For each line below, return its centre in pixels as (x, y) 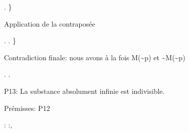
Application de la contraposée (50, 23)
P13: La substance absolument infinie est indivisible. (84, 91)
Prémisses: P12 (27, 108)
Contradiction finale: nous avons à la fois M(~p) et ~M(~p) (95, 57)
